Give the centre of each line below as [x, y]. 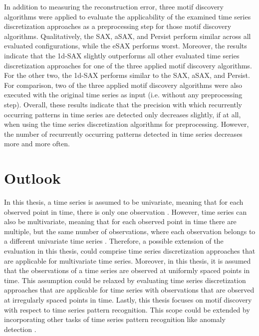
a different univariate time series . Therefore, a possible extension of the [114, 241]
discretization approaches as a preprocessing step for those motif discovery [118, 26]
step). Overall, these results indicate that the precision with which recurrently [123, 104]
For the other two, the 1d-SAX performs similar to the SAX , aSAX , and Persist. [127, 75]
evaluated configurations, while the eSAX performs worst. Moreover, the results [126, 46]
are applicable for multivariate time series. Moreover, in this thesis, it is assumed [128, 260]
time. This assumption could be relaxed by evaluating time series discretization [125, 280]
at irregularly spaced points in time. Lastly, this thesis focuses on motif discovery [128, 299]
